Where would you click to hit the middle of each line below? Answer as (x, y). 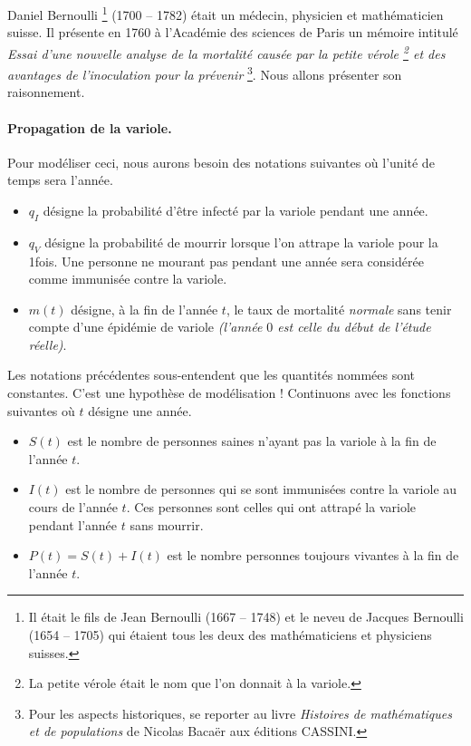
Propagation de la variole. (90, 127)
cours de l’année (73, 507)
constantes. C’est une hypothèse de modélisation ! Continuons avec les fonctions (229, 393)
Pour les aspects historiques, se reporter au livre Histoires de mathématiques (240, 713)
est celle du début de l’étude (354, 327)
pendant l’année (73, 524)
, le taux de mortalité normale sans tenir (339, 309)
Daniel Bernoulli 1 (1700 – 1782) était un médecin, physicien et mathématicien (226, 13)
